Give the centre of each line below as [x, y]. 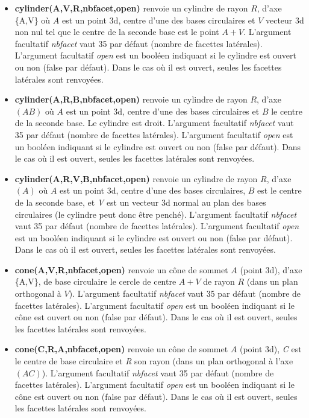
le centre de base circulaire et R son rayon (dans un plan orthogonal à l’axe [154, 361]
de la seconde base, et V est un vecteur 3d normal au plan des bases [140, 202]
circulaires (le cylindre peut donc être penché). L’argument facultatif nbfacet [156, 214]
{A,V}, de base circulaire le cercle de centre [95, 281]
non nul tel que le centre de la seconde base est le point [117, 32]
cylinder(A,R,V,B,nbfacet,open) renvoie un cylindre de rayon [136, 178]
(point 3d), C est [270, 349]
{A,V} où [33, 20]
